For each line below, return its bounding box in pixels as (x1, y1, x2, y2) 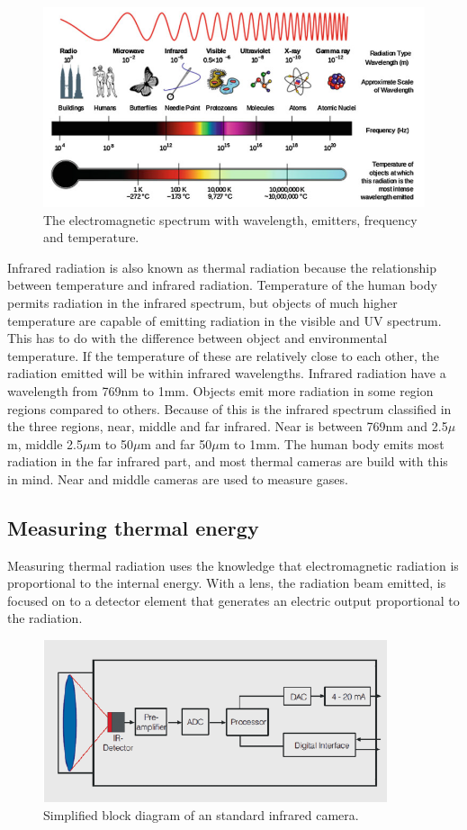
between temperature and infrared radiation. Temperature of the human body (7, 275, 437, 294)
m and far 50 (140, 434, 212, 453)
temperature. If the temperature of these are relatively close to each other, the (7, 346, 439, 365)
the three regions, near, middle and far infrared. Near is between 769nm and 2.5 (7, 417, 448, 436)
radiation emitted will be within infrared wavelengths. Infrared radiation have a (7, 364, 446, 383)
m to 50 (90, 434, 133, 453)
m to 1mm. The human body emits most (219, 434, 445, 453)
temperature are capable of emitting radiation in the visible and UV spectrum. (7, 311, 442, 329)
